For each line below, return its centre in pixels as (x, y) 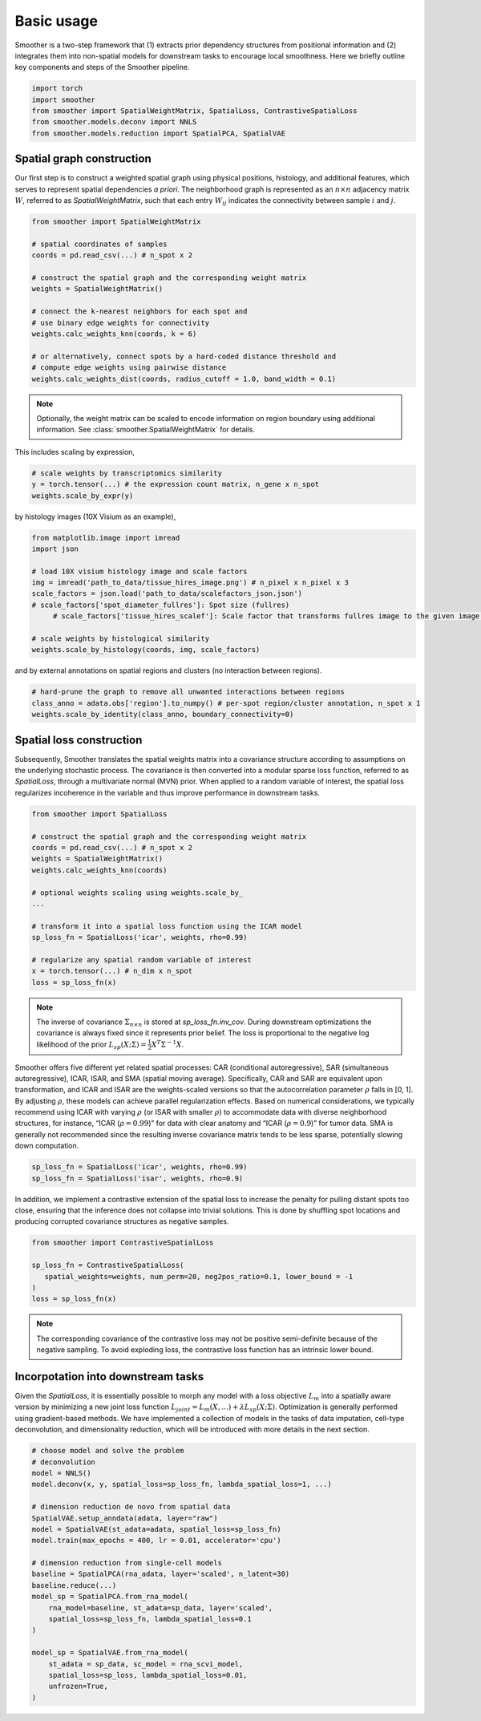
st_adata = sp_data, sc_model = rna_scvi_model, (146, 1664)
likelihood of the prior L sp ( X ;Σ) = (92, 1045)
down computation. (47, 1146)
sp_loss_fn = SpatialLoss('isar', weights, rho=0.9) (137, 1178)
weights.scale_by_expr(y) (83, 496)
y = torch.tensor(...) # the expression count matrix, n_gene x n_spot (176, 484)
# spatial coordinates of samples (99, 244)
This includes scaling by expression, (75, 452)
